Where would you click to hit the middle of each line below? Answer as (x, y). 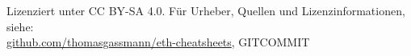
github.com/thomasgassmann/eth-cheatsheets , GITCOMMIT (158, 42)
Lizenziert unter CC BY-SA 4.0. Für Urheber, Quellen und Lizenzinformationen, (206, 10)
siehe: (20, 26)
